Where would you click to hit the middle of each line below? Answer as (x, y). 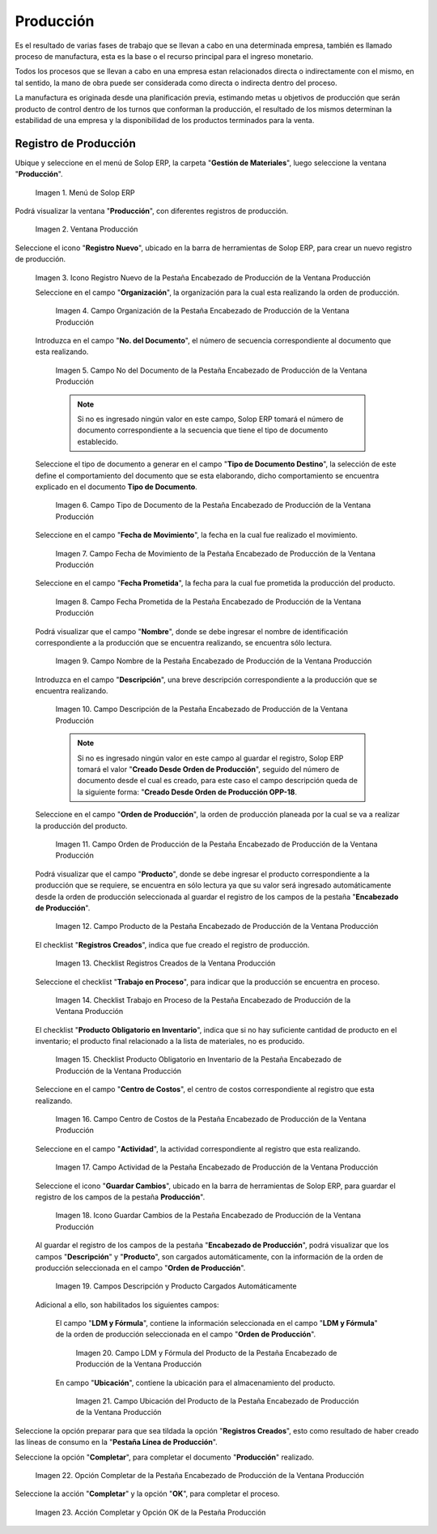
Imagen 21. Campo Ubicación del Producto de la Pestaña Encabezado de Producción (217, 1401)
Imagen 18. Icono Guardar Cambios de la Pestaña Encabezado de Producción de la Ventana (208, 1216)
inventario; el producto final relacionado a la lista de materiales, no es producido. (170, 1042)
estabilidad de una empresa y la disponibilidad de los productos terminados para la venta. (165, 120)
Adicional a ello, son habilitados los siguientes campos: (127, 1305)
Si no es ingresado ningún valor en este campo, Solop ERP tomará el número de (210, 419)
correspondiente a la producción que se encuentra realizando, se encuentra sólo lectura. (183, 642)
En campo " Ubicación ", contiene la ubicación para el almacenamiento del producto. (195, 1383)
